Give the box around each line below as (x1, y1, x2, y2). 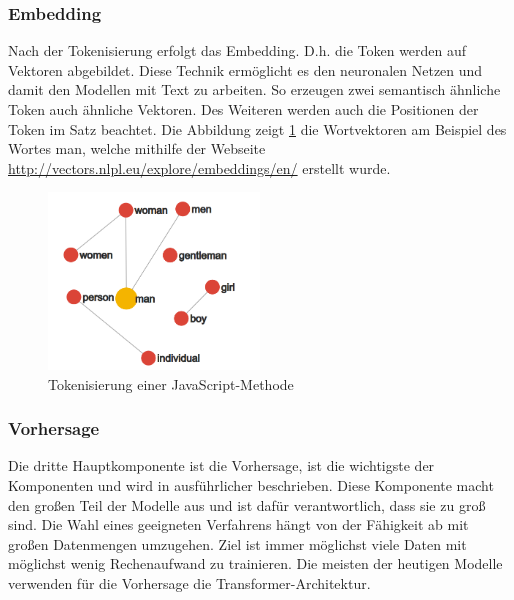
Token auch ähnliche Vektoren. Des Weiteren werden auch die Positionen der (8, 99, 479, 119)
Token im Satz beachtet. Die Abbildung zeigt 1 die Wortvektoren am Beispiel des (8, 118, 507, 139)
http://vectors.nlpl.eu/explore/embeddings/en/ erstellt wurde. (8, 157, 391, 178)
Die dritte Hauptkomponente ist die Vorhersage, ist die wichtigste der (8, 455, 435, 476)
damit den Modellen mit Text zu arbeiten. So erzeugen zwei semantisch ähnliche (8, 79, 501, 100)
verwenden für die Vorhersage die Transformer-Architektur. (8, 572, 371, 593)
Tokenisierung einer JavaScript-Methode (48, 373, 294, 394)
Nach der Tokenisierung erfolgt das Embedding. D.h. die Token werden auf (8, 40, 467, 61)
